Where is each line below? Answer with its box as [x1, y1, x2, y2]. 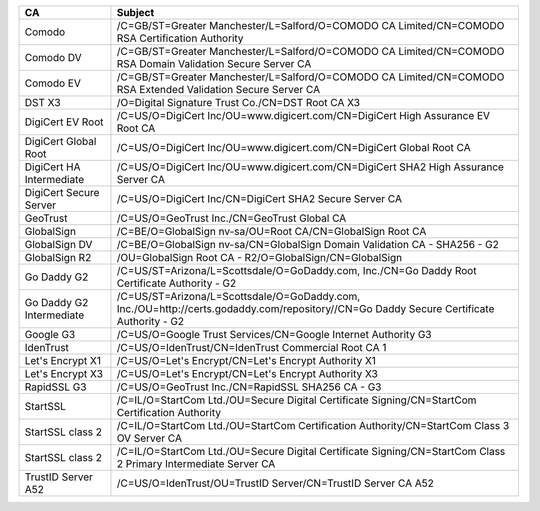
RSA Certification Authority [116, 31, 244, 45]
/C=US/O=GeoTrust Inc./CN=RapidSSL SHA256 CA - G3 [116, 380, 382, 394]
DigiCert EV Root [24, 115, 104, 129]
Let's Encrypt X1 [24, 354, 102, 367]
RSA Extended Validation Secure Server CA [116, 83, 320, 96]
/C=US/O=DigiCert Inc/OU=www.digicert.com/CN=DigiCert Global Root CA [116, 141, 471, 154]
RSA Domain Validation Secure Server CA [116, 57, 312, 70]
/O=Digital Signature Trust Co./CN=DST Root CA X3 [116, 96, 360, 109]
